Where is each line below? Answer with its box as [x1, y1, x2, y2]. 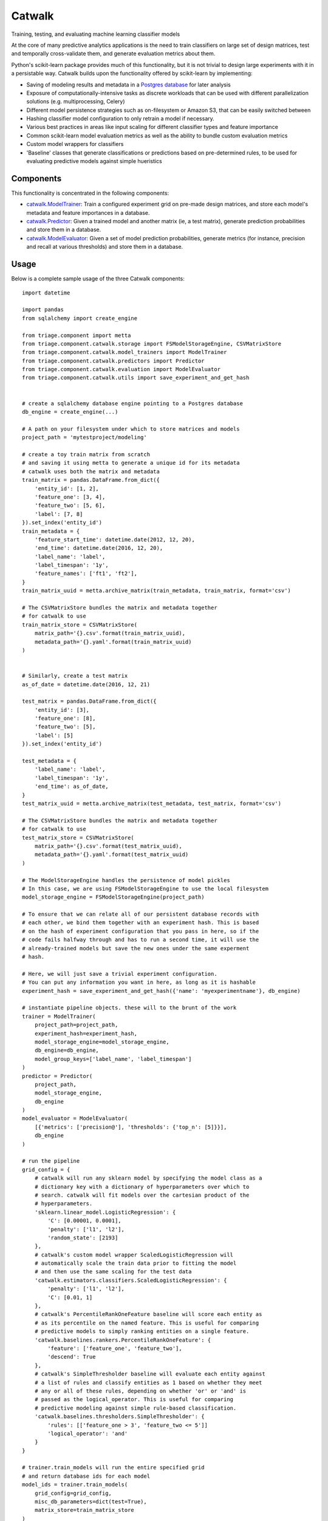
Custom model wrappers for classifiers [26, 141, 124, 148]
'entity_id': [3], [34, 706, 90, 713]
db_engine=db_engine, [34, 1047, 100, 1054]
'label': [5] [34, 732, 73, 739]
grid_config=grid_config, [34, 1489, 112, 1497]
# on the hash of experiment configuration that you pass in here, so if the [22, 928, 259, 935]
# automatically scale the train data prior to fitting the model [34, 1260, 237, 1267]
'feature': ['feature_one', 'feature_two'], [47, 1345, 182, 1352]
